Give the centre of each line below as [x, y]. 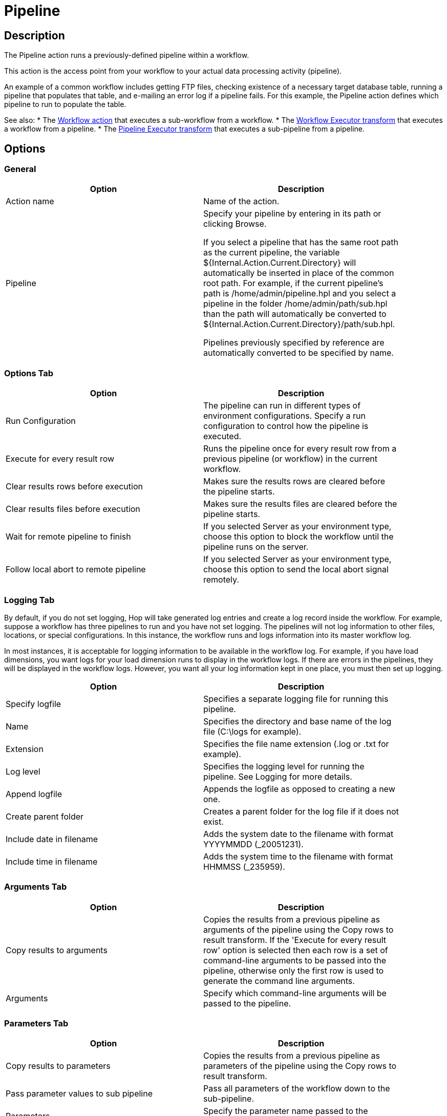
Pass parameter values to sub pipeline [79, 1094]
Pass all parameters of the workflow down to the [297, 1089]
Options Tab [29, 373]
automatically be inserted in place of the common [299, 273]
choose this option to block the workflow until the [299, 537]
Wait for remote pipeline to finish [68, 537]
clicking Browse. [235, 224]
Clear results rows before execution [74, 487]
